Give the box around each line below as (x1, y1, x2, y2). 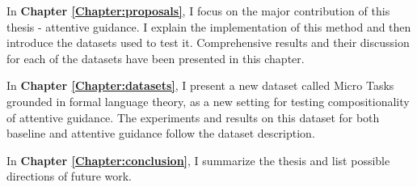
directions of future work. (6, 168, 132, 185)
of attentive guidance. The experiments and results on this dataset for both (6, 108, 380, 125)
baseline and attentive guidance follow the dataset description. (6, 125, 315, 142)
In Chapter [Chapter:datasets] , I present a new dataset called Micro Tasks (6, 77, 394, 94)
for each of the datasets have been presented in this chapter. (6, 49, 305, 66)
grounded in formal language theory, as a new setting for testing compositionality (6, 92, 410, 109)
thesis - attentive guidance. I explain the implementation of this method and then (6, 18, 411, 35)
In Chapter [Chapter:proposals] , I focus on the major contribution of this (6, 2, 390, 19)
